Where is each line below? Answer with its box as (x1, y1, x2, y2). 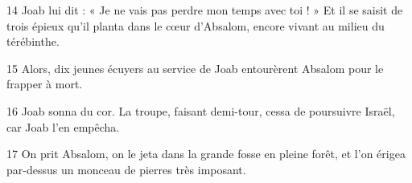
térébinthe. (6, 33, 60, 50)
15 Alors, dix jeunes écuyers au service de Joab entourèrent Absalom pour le (6, 59, 384, 76)
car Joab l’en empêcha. (6, 118, 120, 135)
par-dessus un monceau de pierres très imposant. (6, 161, 246, 177)
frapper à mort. (6, 75, 83, 92)
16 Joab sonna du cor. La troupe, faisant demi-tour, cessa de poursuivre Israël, (6, 102, 395, 119)
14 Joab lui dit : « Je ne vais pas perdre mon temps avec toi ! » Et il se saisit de (6, 2, 403, 18)
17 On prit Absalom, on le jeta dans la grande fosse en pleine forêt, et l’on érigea (6, 145, 406, 162)
